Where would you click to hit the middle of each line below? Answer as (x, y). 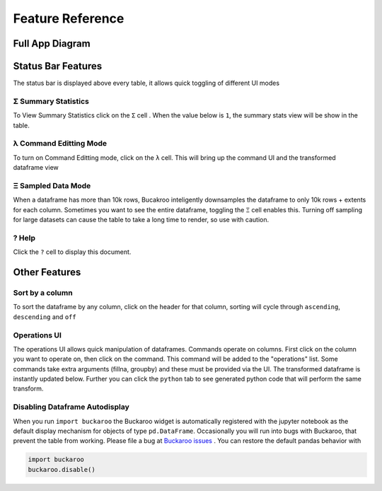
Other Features (47, 272)
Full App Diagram (52, 44)
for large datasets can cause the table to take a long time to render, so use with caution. (141, 220)
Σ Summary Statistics (51, 101)
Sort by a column (43, 292)
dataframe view (36, 168)
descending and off (45, 317)
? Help (24, 238)
